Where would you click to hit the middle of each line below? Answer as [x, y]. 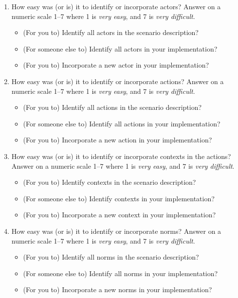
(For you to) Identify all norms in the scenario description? [111, 257]
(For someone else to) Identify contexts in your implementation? [119, 198]
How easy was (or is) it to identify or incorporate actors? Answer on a [116, 6]
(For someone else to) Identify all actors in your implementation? [120, 48]
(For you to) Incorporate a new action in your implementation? [118, 140]
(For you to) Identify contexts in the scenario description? [110, 182]
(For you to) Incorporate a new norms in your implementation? [118, 289]
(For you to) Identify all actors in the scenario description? [111, 32]
